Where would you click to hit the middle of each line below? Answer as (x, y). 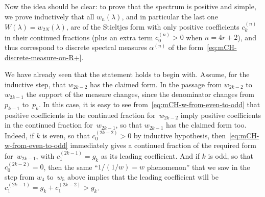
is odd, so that (231, 155)
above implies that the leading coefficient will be (143, 176)
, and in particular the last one (170, 16)
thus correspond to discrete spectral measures (76, 47)
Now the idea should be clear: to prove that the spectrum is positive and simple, (130, 6)
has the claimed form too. (206, 125)
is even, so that (66, 135)
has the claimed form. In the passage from (156, 84)
